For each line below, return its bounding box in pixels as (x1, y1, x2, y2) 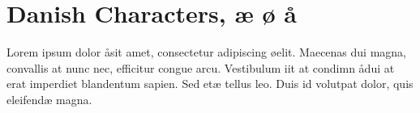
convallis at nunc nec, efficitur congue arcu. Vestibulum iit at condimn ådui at (6, 59, 395, 76)
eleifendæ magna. (6, 90, 92, 107)
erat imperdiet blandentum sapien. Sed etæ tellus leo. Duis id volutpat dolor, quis (6, 75, 414, 92)
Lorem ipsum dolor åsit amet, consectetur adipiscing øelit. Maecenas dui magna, (6, 44, 407, 61)
